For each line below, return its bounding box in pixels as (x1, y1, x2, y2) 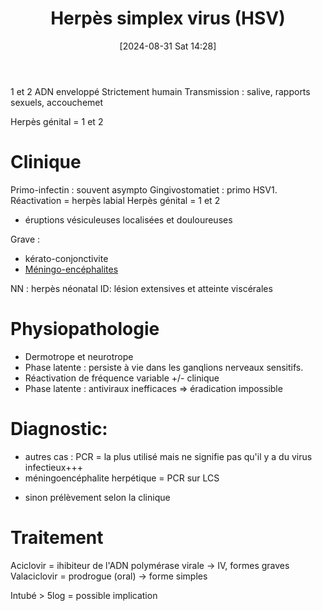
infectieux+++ (24, 461, 83, 473)
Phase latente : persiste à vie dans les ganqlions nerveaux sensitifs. (24, 361, 304, 373)
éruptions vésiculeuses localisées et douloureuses (24, 213, 233, 226)
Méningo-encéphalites (24, 263, 119, 275)
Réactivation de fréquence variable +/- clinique (24, 372, 220, 384)
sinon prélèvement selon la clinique (24, 491, 171, 503)
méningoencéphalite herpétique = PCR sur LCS (24, 472, 220, 484)
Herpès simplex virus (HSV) (50, 7, 286, 30)
